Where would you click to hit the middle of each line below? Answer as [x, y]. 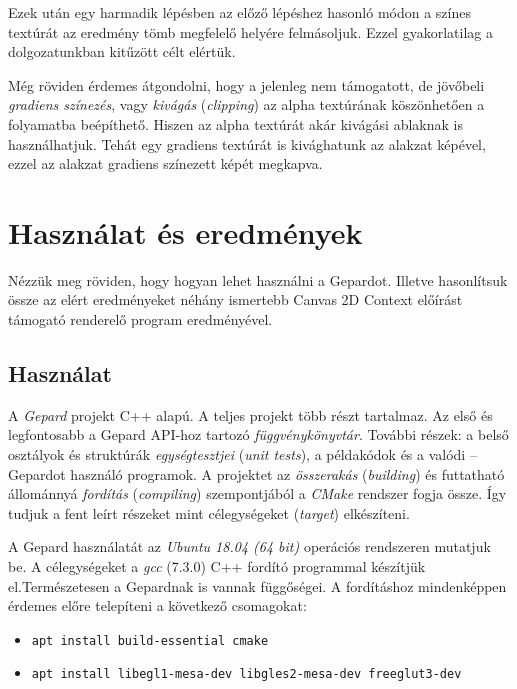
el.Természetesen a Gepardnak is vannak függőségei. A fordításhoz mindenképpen [257, 585]
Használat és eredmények [185, 231]
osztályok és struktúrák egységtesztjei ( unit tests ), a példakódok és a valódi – [242, 454]
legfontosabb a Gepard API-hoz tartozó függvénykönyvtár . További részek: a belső [258, 434]
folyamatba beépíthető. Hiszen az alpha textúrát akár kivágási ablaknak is [235, 123]
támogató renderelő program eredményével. [140, 319]
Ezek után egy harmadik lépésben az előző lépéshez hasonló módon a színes [239, 12]
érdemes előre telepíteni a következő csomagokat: [157, 605]
